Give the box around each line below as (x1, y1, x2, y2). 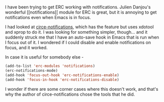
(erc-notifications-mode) (5, 68, 58, 73)
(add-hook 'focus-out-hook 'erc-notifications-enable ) (5, 73, 119, 78)
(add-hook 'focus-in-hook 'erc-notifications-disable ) (5, 77, 119, 82)
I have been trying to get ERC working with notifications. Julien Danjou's (5, 4, 151, 10)
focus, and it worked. (5, 45, 48, 50)
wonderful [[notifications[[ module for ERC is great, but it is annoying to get (5, 9, 157, 15)
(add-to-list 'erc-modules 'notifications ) (5, 63, 95, 68)
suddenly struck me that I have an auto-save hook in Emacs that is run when (5, 34, 159, 40)
